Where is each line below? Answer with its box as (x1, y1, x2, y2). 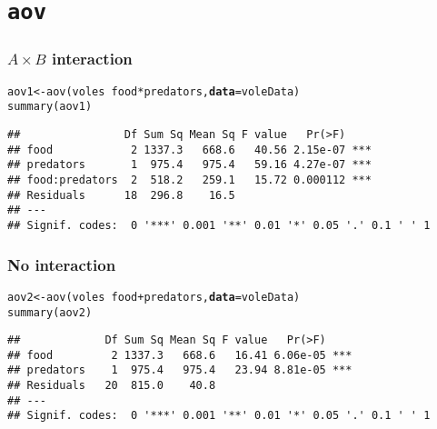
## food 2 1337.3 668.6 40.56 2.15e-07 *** (7, 143, 372, 156)
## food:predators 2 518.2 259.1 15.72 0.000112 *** (7, 174, 372, 186)
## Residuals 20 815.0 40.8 (7, 379, 216, 393)
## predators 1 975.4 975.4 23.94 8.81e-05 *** (7, 364, 353, 377)
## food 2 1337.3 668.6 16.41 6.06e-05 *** (7, 348, 353, 362)
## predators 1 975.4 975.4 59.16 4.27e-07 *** (7, 158, 372, 172)
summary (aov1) (7, 100, 93, 114)
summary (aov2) (7, 305, 93, 319)
